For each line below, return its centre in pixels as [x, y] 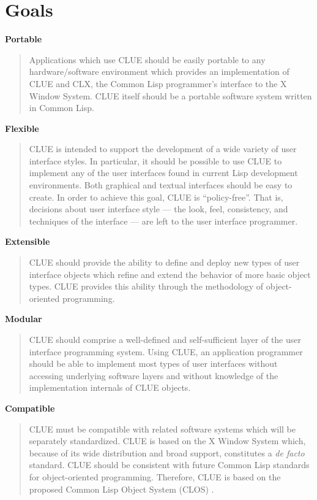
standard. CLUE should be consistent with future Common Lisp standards [169, 465]
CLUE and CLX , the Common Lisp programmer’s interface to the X [158, 83]
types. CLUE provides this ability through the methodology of [146, 286]
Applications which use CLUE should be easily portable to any [147, 59]
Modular [24, 319]
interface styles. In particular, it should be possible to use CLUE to [155, 160]
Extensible [28, 241]
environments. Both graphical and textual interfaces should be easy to [161, 185]
